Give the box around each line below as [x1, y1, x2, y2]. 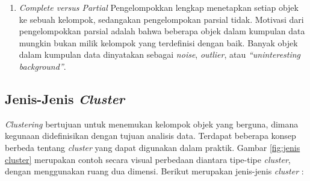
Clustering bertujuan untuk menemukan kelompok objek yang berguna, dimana [5, 117, 299, 130]
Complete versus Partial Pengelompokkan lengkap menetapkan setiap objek [19, 1, 299, 13]
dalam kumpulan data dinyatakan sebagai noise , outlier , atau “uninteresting [19, 48, 301, 61]
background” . [19, 60, 66, 72]
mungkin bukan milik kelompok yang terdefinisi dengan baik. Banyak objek [19, 36, 298, 49]
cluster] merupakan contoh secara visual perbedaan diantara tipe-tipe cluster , [5, 153, 291, 165]
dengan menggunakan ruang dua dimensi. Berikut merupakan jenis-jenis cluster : [5, 165, 304, 177]
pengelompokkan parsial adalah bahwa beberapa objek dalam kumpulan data [19, 25, 305, 37]
